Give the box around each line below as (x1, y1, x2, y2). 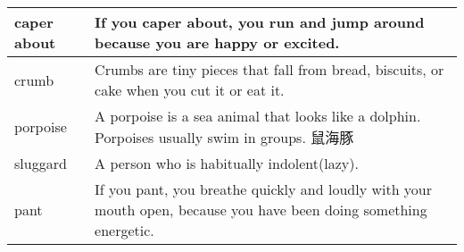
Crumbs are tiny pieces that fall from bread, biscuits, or (95, 59, 444, 80)
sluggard (14, 153, 67, 173)
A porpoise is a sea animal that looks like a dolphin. (95, 105, 421, 126)
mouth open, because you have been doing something (95, 199, 427, 220)
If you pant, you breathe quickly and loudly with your (95, 179, 433, 199)
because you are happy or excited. (95, 32, 340, 53)
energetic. (95, 220, 154, 240)
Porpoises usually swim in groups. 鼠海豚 (95, 127, 354, 147)
